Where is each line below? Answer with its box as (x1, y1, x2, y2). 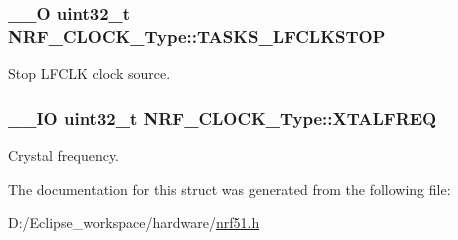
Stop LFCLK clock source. (8, 63, 171, 84)
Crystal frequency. (8, 144, 120, 165)
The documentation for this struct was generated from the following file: (8, 178, 451, 199)
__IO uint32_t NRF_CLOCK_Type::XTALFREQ (8, 105, 437, 130)
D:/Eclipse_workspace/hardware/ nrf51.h (8, 212, 260, 233)
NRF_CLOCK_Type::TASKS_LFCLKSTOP (8, 23, 386, 48)
